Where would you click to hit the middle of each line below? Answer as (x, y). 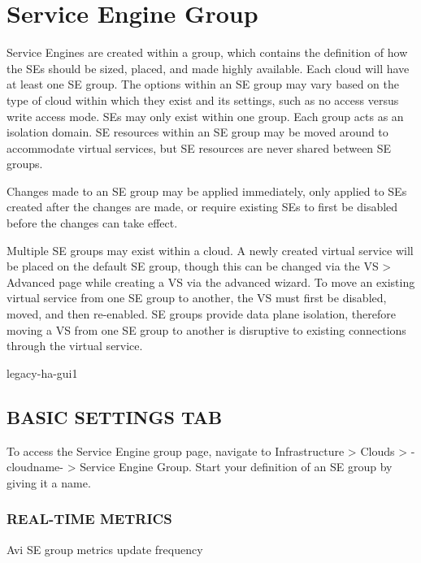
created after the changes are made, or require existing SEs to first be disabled (202, 207)
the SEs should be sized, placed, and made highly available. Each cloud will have (208, 68)
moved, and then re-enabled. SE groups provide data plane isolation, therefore (201, 314)
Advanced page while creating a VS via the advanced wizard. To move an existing (211, 281)
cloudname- (35, 467)
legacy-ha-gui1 (42, 372)
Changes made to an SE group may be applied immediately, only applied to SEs (207, 191)
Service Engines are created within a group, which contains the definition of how (207, 52)
